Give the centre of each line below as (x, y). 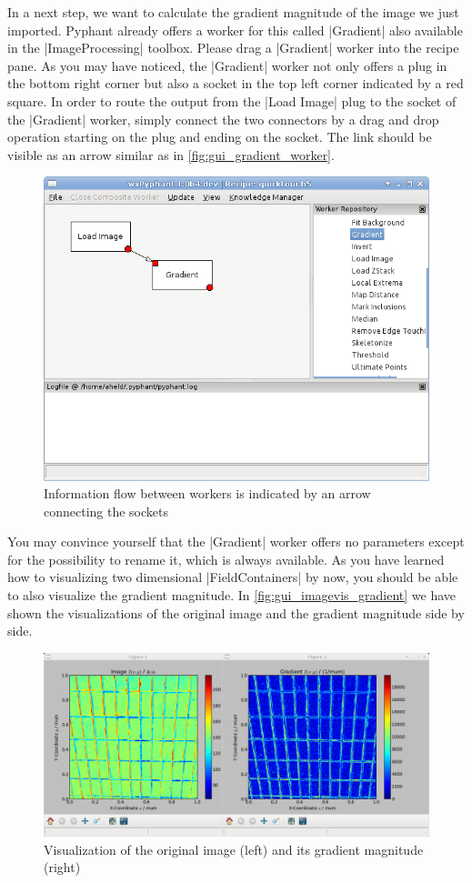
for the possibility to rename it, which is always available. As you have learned (226, 559)
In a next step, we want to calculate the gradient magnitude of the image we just (233, 12)
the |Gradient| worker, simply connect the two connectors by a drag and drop (223, 119)
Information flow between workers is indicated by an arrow (207, 493)
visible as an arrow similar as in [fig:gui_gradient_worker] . (171, 154)
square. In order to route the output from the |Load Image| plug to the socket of (232, 100)
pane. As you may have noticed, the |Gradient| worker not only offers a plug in (227, 65)
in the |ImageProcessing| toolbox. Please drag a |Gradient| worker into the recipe (233, 48)
